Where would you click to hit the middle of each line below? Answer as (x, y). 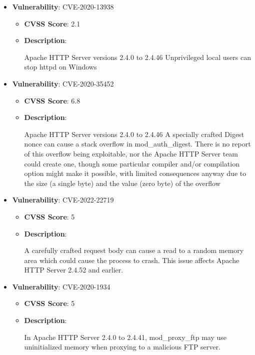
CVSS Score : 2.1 (52, 23)
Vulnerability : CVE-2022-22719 (63, 200)
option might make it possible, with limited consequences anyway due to (135, 173)
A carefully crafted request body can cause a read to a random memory (134, 250)
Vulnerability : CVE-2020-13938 (63, 6)
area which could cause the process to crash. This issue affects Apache (132, 260)
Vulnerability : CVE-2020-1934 (61, 286)
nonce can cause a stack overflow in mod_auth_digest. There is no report (137, 144)
